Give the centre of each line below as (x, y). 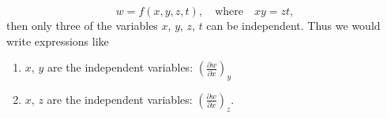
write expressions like (58, 41)
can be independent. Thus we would (293, 25)
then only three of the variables (82, 25)
